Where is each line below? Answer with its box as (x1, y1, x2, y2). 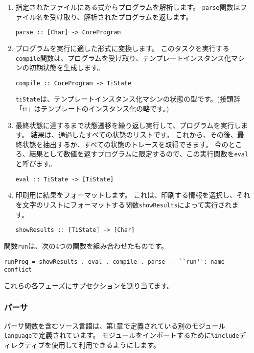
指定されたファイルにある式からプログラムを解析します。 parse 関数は (15, 2, 240, 12)
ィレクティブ (4, 339, 45, 350)
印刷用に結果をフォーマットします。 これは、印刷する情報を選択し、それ (15, 190, 251, 200)
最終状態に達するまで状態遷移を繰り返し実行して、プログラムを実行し (15, 120, 241, 130)
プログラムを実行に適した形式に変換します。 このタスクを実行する (15, 43, 230, 53)
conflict (4, 266, 32, 274)
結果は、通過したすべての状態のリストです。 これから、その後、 (31, 129, 237, 140)
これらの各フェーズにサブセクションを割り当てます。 (4, 280, 174, 290)
